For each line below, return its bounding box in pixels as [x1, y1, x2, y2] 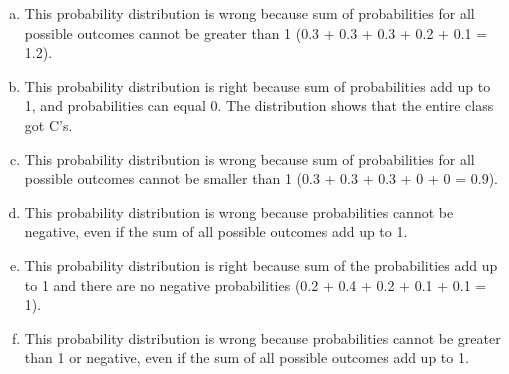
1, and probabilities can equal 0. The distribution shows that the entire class [24, 95, 494, 116]
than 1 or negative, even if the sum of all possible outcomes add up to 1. [24, 347, 469, 368]
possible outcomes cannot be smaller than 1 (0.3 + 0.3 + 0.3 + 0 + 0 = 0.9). [24, 168, 498, 189]
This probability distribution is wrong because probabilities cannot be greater [24, 327, 501, 348]
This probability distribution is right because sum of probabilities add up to [24, 75, 491, 96]
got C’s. [24, 114, 73, 135]
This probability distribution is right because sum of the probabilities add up [24, 254, 498, 275]
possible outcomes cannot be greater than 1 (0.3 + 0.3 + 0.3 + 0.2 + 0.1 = [24, 22, 488, 43]
